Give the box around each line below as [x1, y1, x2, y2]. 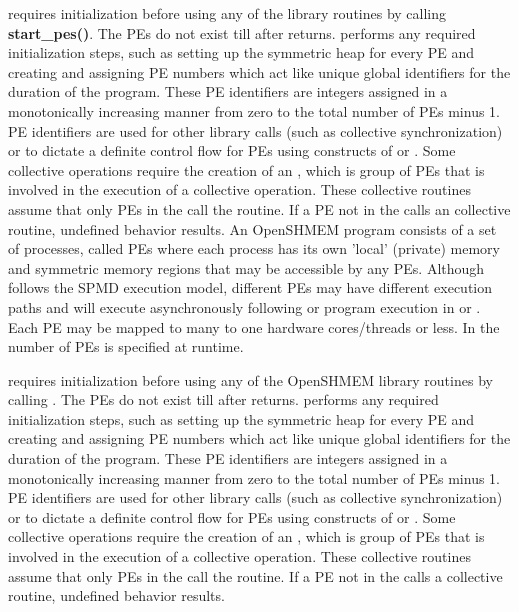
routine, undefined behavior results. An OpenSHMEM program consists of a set [8, 218, 497, 239]
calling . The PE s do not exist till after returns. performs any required [8, 389, 439, 410]
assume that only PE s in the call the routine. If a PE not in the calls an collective [8, 198, 511, 219]
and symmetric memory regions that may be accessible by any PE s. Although [8, 257, 485, 278]
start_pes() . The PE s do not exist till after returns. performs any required [8, 22, 476, 43]
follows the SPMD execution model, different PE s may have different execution [8, 277, 493, 298]
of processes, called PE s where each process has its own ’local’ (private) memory [8, 238, 500, 259]
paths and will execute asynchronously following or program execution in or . [8, 296, 481, 317]
